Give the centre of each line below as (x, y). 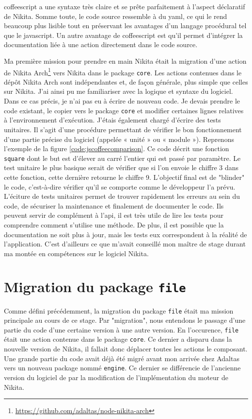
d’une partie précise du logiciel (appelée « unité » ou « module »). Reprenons (119, 139)
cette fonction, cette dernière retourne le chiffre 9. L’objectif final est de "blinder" (124, 177)
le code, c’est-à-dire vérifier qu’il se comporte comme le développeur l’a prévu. (120, 186)
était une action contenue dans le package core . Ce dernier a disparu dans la (118, 339)
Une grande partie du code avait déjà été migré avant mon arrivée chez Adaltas (122, 358)
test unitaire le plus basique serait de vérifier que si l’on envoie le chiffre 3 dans (121, 167)
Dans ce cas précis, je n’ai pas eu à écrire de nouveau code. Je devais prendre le (122, 101)
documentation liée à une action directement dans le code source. (101, 44)
